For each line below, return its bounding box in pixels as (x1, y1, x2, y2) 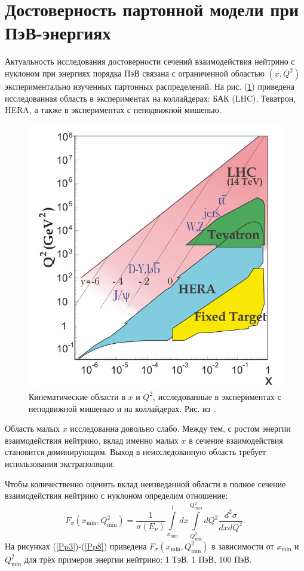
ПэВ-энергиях (5, 20, 111, 45)
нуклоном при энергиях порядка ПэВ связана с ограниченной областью (5, 66, 265, 79)
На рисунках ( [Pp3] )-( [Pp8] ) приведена (5, 539, 147, 552)
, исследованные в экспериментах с (153, 390, 281, 402)
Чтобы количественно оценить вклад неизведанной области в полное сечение (5, 477, 286, 490)
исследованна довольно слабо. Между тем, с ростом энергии (70, 422, 291, 435)
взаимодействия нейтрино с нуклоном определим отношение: (5, 489, 228, 502)
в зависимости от (211, 539, 274, 552)
